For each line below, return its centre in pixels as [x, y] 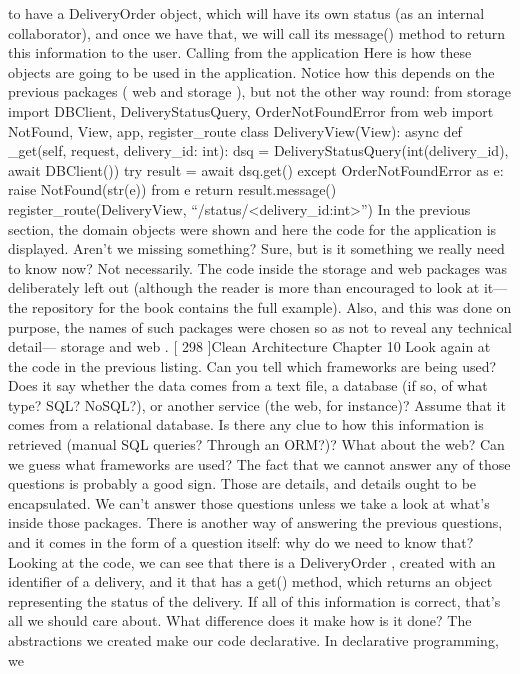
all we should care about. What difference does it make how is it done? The [240, 620]
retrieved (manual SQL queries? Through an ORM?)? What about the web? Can [256, 444]
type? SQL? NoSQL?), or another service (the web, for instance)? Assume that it [257, 404]
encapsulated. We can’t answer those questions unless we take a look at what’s [249, 502]
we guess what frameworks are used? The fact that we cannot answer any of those [259, 463]
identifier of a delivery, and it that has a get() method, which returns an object [250, 581]
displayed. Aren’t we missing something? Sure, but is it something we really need [256, 248]
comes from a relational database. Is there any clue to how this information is [246, 424]
